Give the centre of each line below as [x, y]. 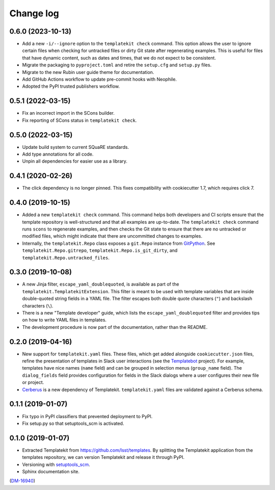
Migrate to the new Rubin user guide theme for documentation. [88, 72]
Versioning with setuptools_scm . [56, 465]
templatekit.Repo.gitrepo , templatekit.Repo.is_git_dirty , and [100, 250]
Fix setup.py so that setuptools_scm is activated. [73, 423]
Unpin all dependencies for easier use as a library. [75, 161]
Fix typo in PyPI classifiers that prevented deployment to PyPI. [87, 416]
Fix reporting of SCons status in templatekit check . [79, 120]
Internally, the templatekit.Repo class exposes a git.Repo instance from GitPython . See [119, 243]
